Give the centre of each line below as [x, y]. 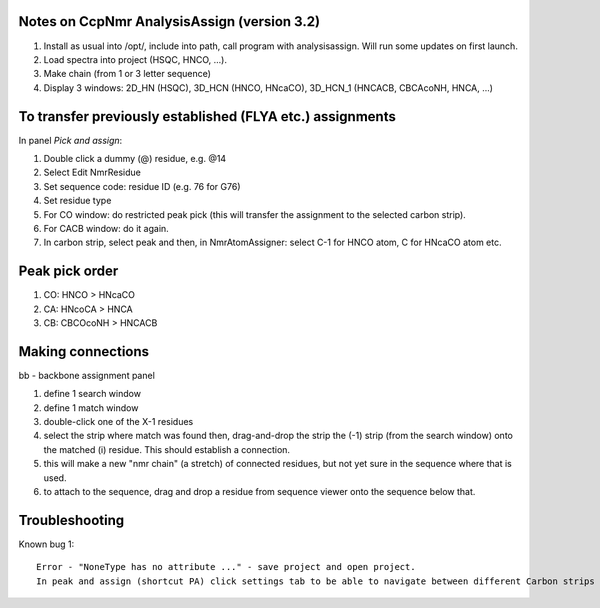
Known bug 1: [46, 544]
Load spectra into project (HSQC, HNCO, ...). [135, 59]
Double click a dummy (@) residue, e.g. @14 [135, 158]
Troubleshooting [71, 520]
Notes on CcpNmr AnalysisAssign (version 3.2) [169, 21]
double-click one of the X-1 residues [118, 422]
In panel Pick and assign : [70, 140]
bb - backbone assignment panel [86, 375]
